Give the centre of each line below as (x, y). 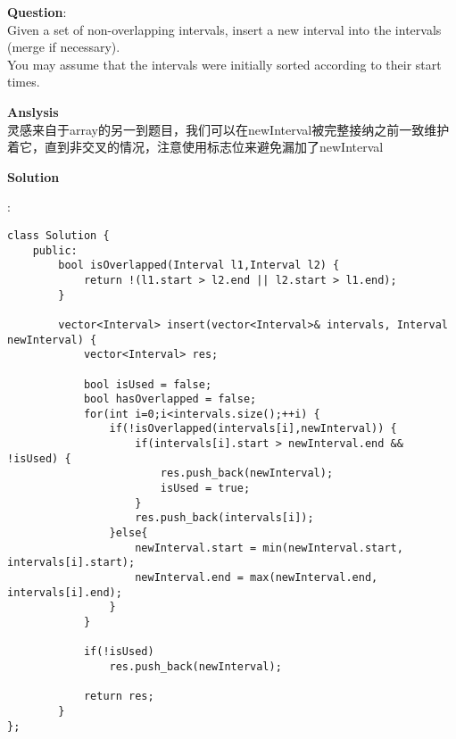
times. (24, 82)
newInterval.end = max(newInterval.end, (257, 578)
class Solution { (58, 235)
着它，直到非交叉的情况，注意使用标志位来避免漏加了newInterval (195, 147)
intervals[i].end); (65, 592)
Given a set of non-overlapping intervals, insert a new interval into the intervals (224, 29)
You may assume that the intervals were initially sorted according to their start (224, 64)
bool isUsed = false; (148, 384)
